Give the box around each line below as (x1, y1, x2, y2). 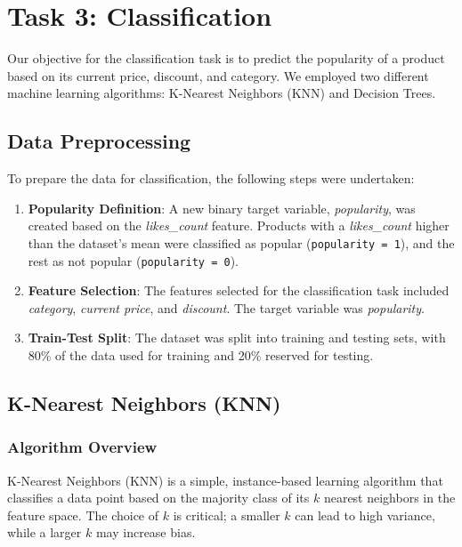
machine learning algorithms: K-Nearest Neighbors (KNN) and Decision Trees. (7, 84, 436, 102)
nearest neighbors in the (323, 488, 456, 507)
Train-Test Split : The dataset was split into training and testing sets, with (28, 328, 446, 347)
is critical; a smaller (173, 505, 280, 524)
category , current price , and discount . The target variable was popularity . (28, 298, 425, 317)
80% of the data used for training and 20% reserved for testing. (28, 345, 374, 364)
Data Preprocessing (7, 127, 191, 155)
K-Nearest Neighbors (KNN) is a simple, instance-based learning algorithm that (7, 471, 443, 489)
